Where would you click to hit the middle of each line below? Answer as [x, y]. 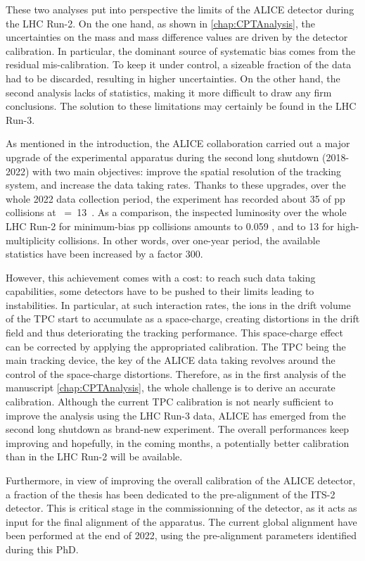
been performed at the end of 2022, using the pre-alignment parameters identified [181, 535]
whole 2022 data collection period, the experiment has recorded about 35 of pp [175, 198]
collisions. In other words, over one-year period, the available [189, 240]
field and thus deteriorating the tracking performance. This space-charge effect [174, 333]
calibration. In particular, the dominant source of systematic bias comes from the [181, 50]
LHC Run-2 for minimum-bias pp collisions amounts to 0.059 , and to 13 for [170, 226]
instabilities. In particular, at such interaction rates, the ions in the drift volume [178, 304]
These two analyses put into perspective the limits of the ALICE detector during [180, 9]
